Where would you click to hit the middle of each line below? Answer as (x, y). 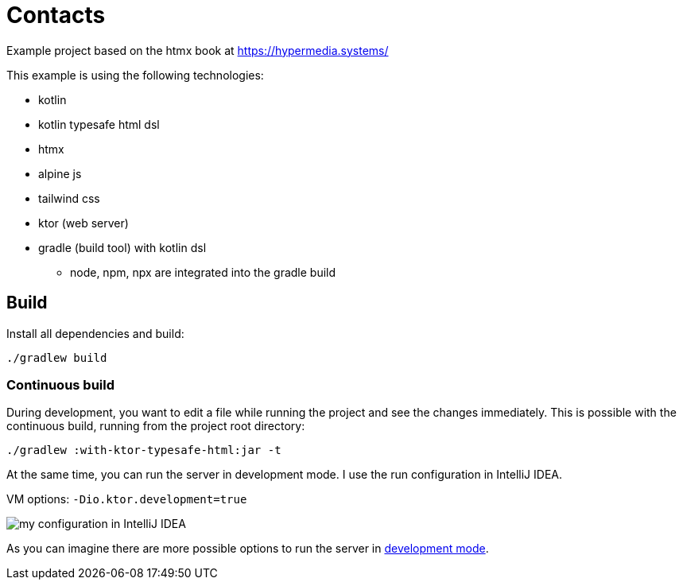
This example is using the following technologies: (135, 75)
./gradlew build (57, 357)
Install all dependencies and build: (95, 333)
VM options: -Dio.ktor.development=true (127, 499)
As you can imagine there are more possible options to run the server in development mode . (248, 549)
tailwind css (69, 198)
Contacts (56, 15)
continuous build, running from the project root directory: (156, 426)
